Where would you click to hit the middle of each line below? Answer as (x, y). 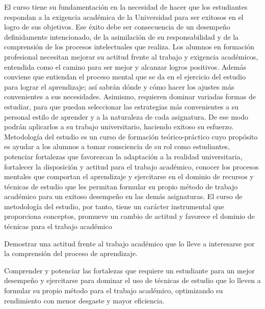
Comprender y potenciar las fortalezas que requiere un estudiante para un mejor (129, 270)
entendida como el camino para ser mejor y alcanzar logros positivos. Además (125, 66)
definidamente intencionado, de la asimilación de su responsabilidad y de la (122, 36)
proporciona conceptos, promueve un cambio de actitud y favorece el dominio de (129, 216)
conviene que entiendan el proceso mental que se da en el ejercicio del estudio (125, 77)
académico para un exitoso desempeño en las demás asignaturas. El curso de (123, 196)
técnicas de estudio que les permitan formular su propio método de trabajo (121, 186)
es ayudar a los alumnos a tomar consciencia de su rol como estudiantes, (117, 146)
